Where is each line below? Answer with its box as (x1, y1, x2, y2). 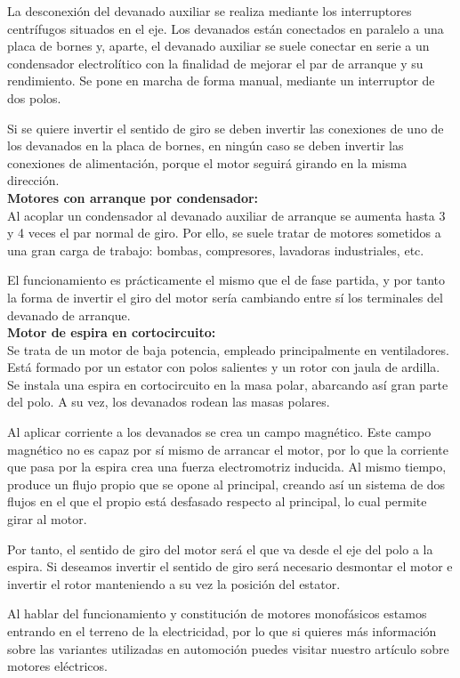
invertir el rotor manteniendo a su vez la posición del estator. (7, 574, 341, 593)
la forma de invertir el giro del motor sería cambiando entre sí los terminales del (7, 287, 443, 306)
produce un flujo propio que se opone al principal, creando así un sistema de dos (7, 474, 446, 493)
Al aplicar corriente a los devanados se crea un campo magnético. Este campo (7, 423, 432, 441)
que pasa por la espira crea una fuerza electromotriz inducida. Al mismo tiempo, (7, 457, 447, 476)
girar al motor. (7, 510, 87, 529)
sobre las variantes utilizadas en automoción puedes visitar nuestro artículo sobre (7, 639, 449, 658)
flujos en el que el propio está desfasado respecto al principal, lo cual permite (7, 492, 427, 511)
